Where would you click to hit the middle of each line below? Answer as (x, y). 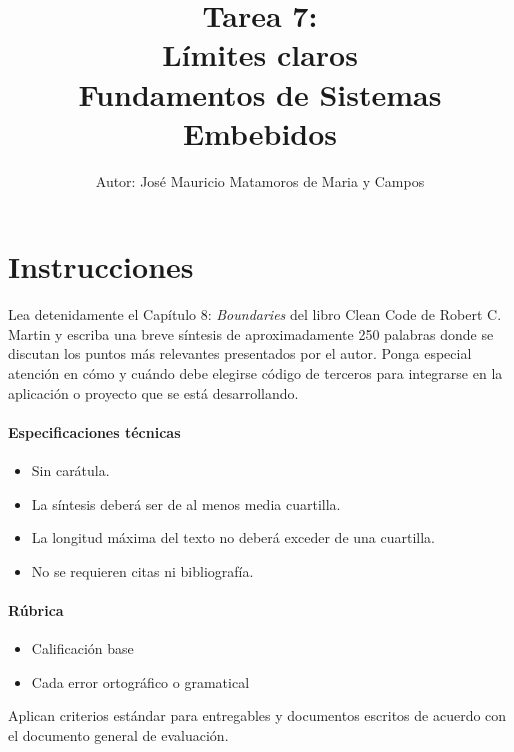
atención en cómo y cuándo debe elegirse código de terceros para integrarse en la (255, 373)
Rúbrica (36, 609)
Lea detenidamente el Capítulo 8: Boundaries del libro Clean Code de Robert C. (255, 314)
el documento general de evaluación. (118, 734)
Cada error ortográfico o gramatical (140, 681)
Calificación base (82, 648)
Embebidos (260, 132)
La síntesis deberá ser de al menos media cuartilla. (186, 503)
